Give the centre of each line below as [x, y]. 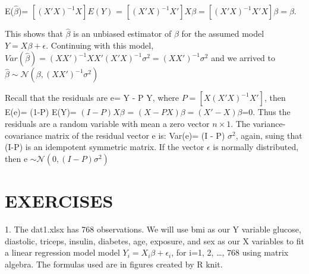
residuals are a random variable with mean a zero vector [107, 123]
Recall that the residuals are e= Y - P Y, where [92, 98]
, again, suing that [269, 135]
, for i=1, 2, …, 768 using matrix [230, 252]
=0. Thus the [266, 112]
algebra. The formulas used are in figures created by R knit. [114, 264]
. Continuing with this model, [100, 45]
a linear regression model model [62, 252]
